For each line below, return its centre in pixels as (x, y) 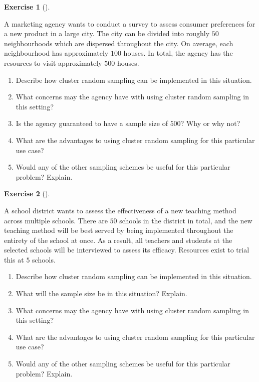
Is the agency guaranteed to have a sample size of (92, 123)
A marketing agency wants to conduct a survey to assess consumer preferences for (130, 23)
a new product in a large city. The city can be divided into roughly (107, 33)
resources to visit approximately (53, 62)
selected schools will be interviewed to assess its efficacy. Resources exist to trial (127, 250)
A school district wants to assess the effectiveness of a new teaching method (120, 210)
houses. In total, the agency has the (178, 53)
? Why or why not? (210, 123)
